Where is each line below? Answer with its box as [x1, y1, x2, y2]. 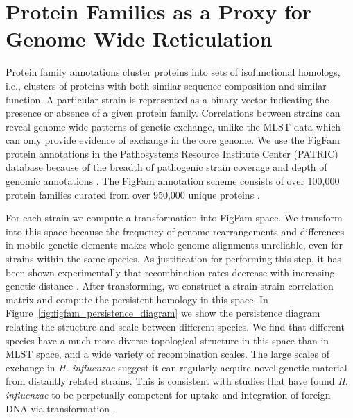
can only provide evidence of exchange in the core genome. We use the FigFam [6, 133, 340, 147]
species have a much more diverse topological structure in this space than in [6, 333, 329, 347]
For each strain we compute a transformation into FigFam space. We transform [6, 210, 343, 225]
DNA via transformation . [6, 401, 116, 415]
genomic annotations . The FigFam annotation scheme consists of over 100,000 [6, 174, 340, 188]
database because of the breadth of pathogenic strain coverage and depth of [6, 160, 327, 174]
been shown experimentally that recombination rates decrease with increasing [6, 265, 335, 279]
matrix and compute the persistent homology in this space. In [6, 292, 268, 306]
